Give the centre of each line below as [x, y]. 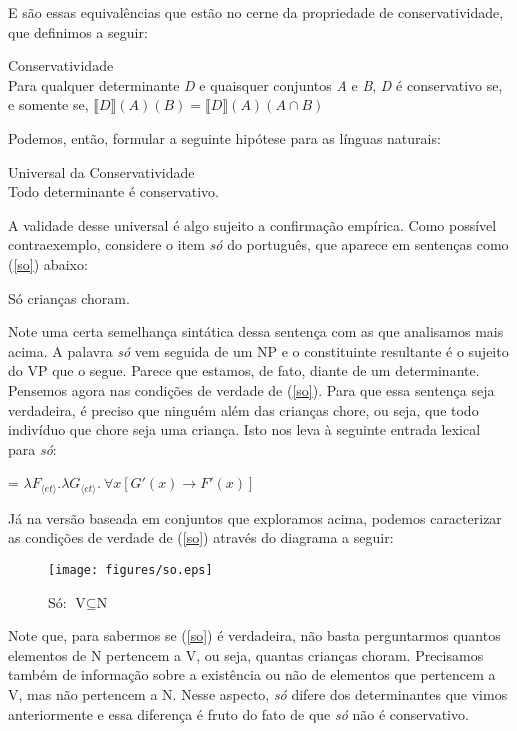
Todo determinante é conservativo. [113, 191]
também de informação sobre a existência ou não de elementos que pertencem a [252, 674]
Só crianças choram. [69, 297]
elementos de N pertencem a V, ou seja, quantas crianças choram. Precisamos [246, 654]
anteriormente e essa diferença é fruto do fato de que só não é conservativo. [238, 713]
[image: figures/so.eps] [130, 569]
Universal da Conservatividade [101, 171]
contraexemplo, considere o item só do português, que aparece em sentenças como [258, 244]
